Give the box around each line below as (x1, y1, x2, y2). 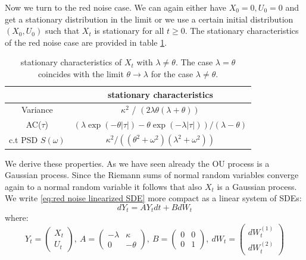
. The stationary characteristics (185, 24, 299, 37)
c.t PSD (9, 134, 38, 146)
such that (45, 24, 80, 37)
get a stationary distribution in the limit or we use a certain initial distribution (5, 12, 293, 25)
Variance (21, 103, 53, 116)
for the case (151, 67, 193, 80)
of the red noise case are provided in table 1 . (5, 36, 167, 48)
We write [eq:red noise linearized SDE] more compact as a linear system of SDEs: (5, 192, 302, 204)
